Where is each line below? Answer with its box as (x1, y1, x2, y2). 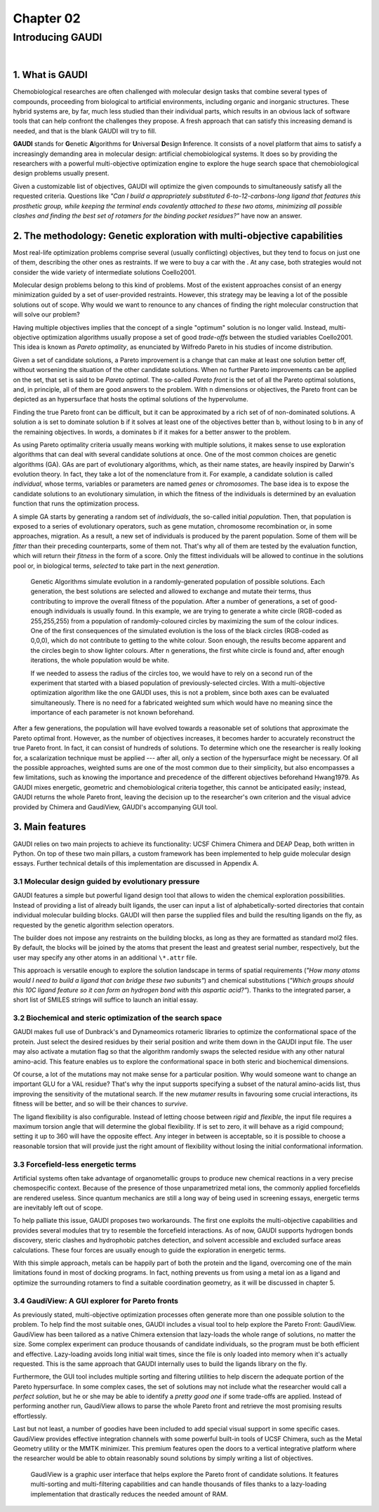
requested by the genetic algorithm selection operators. (13, 920, 175, 929)
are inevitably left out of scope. (13, 1204, 103, 1212)
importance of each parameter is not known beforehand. (30, 708, 194, 717)
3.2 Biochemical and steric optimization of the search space (13, 1013, 222, 1023)
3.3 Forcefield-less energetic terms (13, 1159, 137, 1169)
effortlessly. (13, 1412, 48, 1420)
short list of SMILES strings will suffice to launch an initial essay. (13, 995, 199, 1004)
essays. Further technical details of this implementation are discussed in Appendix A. (13, 859, 259, 868)
